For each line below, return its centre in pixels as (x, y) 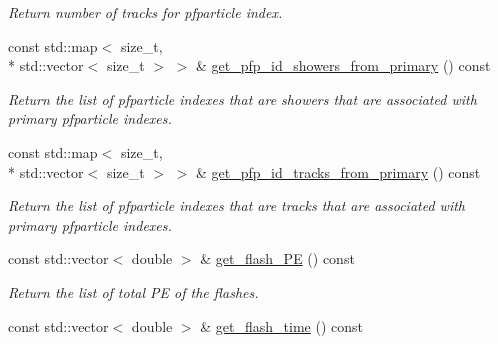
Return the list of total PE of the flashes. (133, 291)
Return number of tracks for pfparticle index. (145, 12)
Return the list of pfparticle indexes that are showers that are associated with (242, 98)
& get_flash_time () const (282, 325)
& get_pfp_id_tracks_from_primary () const (338, 171)
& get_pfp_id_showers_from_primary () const (343, 65)
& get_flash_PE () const (277, 258)
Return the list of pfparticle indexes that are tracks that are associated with (237, 205)
